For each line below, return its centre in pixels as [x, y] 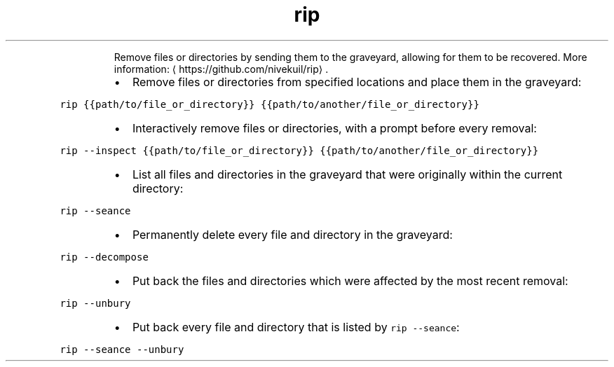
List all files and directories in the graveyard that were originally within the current [347, 174]
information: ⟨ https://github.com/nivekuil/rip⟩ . [221, 69]
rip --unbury [95, 303]
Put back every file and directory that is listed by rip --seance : [296, 327]
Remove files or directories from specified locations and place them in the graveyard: [357, 82]
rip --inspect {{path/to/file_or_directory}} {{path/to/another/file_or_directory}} [299, 150]
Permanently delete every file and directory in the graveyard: [292, 234]
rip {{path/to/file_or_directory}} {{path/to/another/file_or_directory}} [270, 104]
